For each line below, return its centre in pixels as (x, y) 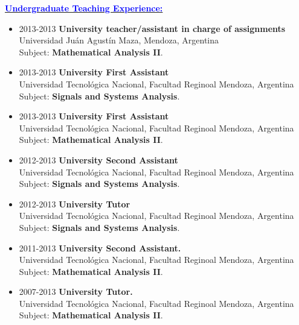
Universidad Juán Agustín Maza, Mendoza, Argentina (119, 40)
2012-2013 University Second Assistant (98, 159)
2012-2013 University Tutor (75, 204)
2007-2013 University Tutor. (76, 292)
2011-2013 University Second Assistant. (100, 248)
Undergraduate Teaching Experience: (84, 8)
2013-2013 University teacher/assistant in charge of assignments (152, 28)
